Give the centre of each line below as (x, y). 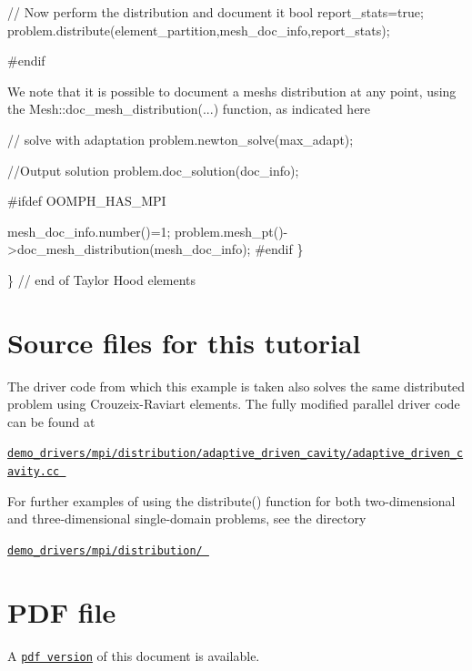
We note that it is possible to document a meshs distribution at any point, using (232, 91)
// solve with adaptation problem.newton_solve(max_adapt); (181, 139)
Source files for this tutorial (184, 342)
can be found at (51, 421)
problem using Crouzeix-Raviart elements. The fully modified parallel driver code (234, 404)
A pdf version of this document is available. (134, 655)
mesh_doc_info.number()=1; (89, 231)
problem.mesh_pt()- (231, 231)
